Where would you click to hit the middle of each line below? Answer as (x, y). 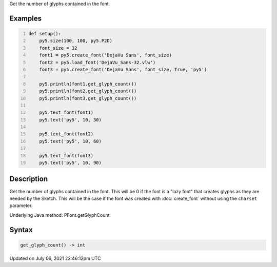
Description (29, 179)
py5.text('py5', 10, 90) (71, 163)
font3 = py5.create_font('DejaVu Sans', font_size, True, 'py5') (123, 69)
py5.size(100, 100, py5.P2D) (76, 41)
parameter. (21, 206)
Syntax (21, 230)
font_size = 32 (58, 48)
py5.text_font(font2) (66, 134)
